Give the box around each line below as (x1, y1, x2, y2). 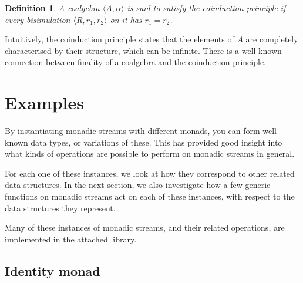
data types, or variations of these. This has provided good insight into (31, 136, 282, 148)
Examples (5, 90, 84, 114)
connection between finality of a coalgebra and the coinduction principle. (5, 56, 267, 68)
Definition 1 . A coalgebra (5, 2, 100, 14)
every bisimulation (5, 13, 70, 25)
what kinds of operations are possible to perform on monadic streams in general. (5, 147, 295, 160)
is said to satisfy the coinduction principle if (127, 2, 286, 14)
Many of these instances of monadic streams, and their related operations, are (5, 221, 285, 234)
